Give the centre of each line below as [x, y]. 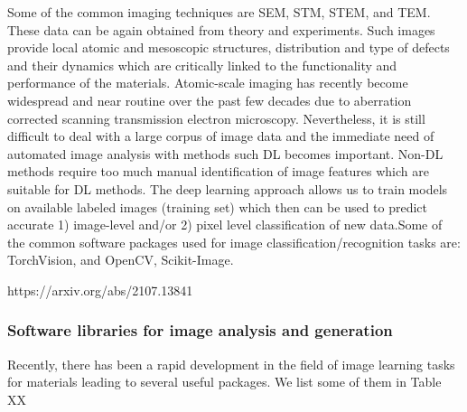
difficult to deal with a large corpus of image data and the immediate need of [221, 136]
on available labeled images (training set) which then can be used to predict [218, 206]
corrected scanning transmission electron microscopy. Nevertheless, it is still [216, 118]
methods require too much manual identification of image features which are [218, 171]
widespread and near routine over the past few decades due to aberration [210, 100]
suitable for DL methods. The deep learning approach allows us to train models [228, 188]
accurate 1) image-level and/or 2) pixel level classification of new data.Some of [225, 225]
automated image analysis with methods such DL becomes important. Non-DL [225, 153]
